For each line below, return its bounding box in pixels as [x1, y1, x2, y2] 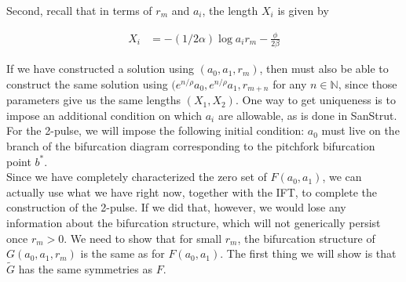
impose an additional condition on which [6, 107, 203, 123]
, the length [202, 2, 258, 18]
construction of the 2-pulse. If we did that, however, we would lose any [6, 199, 346, 215]
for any [272, 75, 307, 92]
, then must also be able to [259, 60, 389, 77]
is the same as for [80, 245, 165, 262]
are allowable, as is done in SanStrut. [218, 107, 397, 123]
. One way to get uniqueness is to [235, 92, 396, 108]
